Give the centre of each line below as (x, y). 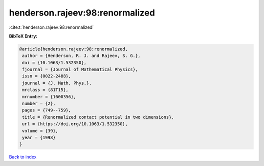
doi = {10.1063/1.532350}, (54, 63)
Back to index (23, 157)
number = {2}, (39, 104)
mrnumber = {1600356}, (49, 97)
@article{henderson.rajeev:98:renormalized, (74, 49)
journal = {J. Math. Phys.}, (57, 83)
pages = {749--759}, (47, 110)
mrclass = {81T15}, (45, 90)
